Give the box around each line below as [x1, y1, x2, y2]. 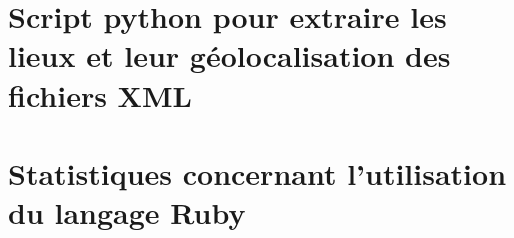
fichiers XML [8, 74, 192, 115]
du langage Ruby [8, 192, 246, 233]
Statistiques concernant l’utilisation [8, 152, 507, 193]
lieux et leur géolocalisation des [8, 35, 451, 76]
